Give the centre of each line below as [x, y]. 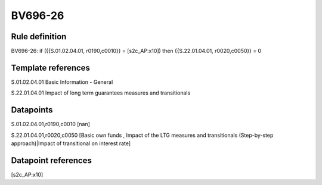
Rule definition [39, 37]
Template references [51, 68]
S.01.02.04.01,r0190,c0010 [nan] [51, 124]
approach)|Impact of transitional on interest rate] [71, 143]
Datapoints [32, 110]
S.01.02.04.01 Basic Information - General [62, 82]
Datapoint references [52, 160]
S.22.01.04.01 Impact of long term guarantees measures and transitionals [101, 93]
